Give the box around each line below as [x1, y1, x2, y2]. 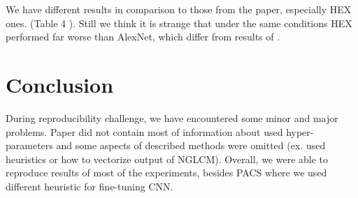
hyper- [286, 124, 314, 139]
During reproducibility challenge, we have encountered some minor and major [6, 110, 338, 125]
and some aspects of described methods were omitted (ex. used [56, 138, 326, 153]
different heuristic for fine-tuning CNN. [6, 178, 173, 193]
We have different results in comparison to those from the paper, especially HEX [6, 2, 352, 16]
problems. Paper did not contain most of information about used [6, 124, 283, 139]
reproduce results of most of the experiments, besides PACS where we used [6, 165, 327, 180]
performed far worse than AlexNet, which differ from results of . [6, 29, 280, 44]
